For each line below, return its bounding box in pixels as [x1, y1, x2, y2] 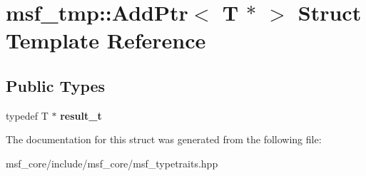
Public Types [6, 74, 106, 96]
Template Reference [6, 26, 206, 55]
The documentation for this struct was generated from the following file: [6, 132, 322, 147]
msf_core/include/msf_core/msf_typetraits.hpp [6, 155, 218, 170]
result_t [60, 108, 102, 123]
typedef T [6, 108, 49, 123]
